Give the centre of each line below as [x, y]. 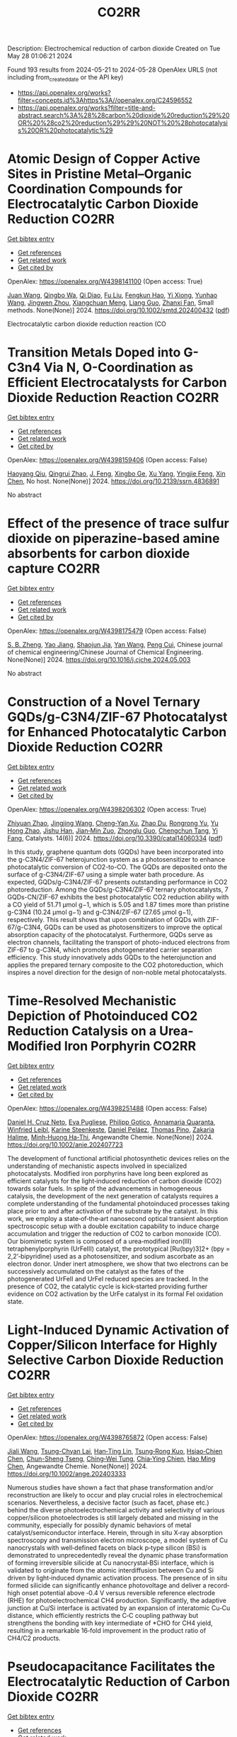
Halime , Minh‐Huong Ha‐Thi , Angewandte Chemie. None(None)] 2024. [110, 1137]
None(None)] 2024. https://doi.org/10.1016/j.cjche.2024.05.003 [99, 659]
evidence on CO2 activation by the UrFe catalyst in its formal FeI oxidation [115, 1293]
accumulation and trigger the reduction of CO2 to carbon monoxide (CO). [114, 1233]
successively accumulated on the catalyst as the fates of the [96, 1271]
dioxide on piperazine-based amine [114, 539]
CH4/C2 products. [34, 1638]
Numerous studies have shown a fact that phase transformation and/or [110, 1487]
